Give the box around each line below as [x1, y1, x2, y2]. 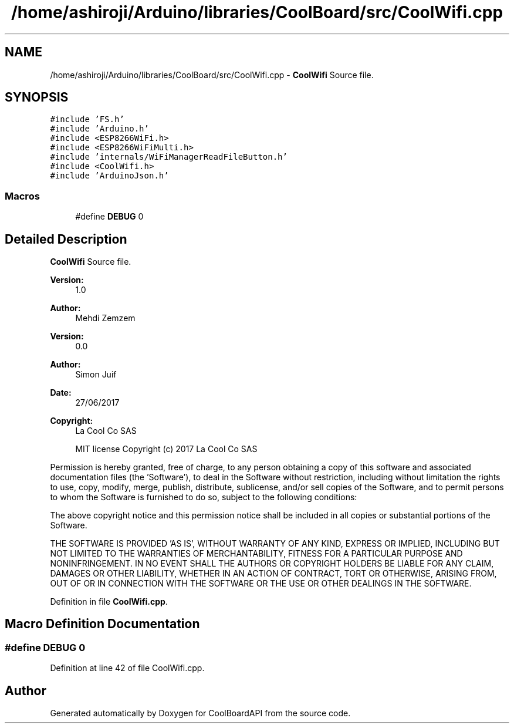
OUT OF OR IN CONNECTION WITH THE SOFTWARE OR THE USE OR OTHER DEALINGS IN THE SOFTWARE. [50, 578, 472, 589]
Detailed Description [5, 231, 127, 247]
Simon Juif [75, 369, 117, 380]
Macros [5, 190, 40, 202]
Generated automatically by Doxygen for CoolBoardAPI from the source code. [50, 708, 351, 719]
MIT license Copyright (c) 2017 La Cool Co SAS [75, 444, 258, 454]
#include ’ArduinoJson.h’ [50, 171, 169, 181]
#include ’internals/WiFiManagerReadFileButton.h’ [50, 152, 288, 162]
